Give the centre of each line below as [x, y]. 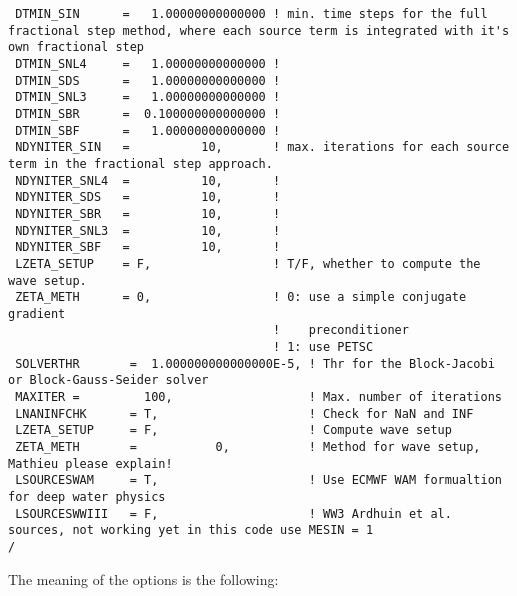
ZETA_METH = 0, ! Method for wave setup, [248, 447]
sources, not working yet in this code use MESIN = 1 [191, 530]
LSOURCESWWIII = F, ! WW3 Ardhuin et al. [233, 513]
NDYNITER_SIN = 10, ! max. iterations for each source [262, 147]
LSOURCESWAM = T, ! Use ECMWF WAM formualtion [258, 480]
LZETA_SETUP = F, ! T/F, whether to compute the [248, 263]
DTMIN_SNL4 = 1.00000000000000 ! [148, 63]
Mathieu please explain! [90, 463]
